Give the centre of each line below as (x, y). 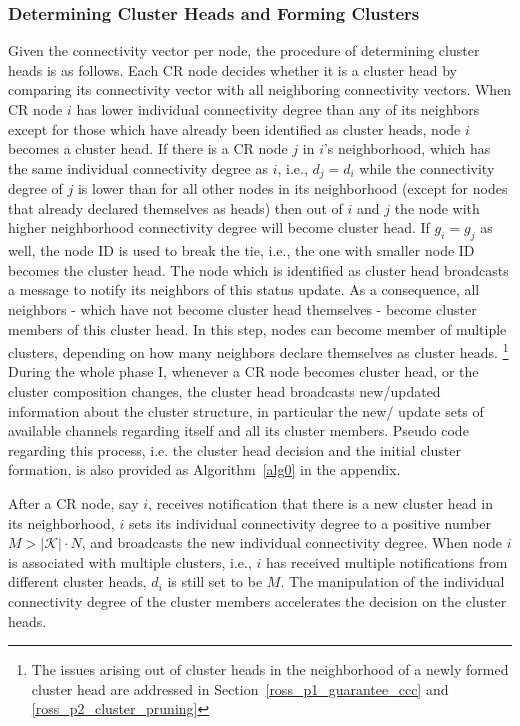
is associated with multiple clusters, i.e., (130, 561)
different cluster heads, (77, 581)
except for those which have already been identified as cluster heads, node (234, 128)
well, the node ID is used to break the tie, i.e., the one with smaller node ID (241, 250)
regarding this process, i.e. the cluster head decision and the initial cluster (234, 449)
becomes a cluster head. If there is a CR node (148, 148)
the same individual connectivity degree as (138, 167)
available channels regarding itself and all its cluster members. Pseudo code (238, 430)
